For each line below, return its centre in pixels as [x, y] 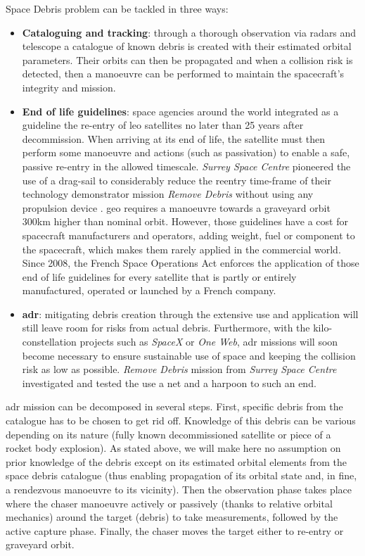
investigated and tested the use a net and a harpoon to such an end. [169, 383]
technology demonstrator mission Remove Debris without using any [168, 194]
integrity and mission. [69, 87]
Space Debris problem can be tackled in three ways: [117, 8]
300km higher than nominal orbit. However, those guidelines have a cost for [185, 221]
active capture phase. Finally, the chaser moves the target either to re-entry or [175, 530]
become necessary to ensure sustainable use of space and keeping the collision [189, 355]
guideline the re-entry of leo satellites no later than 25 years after [163, 125]
